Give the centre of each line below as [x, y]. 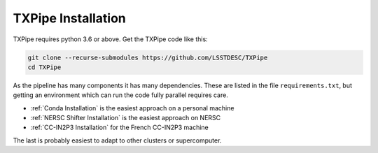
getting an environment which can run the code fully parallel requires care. [121, 95]
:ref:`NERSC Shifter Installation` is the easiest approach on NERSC [126, 118]
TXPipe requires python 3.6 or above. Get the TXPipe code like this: [110, 39]
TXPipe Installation [69, 18]
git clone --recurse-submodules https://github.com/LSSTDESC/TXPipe [148, 57]
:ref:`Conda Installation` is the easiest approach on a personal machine [132, 108]
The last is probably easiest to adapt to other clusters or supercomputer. [117, 140]
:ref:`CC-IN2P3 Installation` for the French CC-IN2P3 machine [120, 127]
